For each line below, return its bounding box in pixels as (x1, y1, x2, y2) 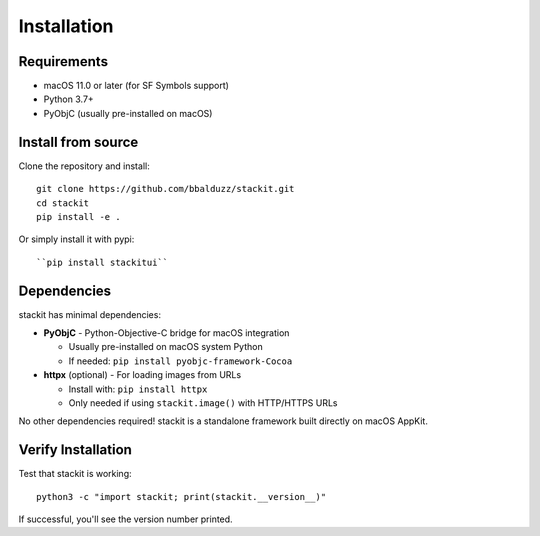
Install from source (18, 133, 139, 150)
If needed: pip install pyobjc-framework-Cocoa (68, 355, 293, 367)
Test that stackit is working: (18, 468, 132, 480)
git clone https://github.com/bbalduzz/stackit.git (36, 183, 295, 195)
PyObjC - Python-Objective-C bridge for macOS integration (43, 327, 290, 339)
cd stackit (36, 197, 90, 209)
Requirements (18, 53, 109, 70)
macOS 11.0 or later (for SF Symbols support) (43, 80, 230, 92)
